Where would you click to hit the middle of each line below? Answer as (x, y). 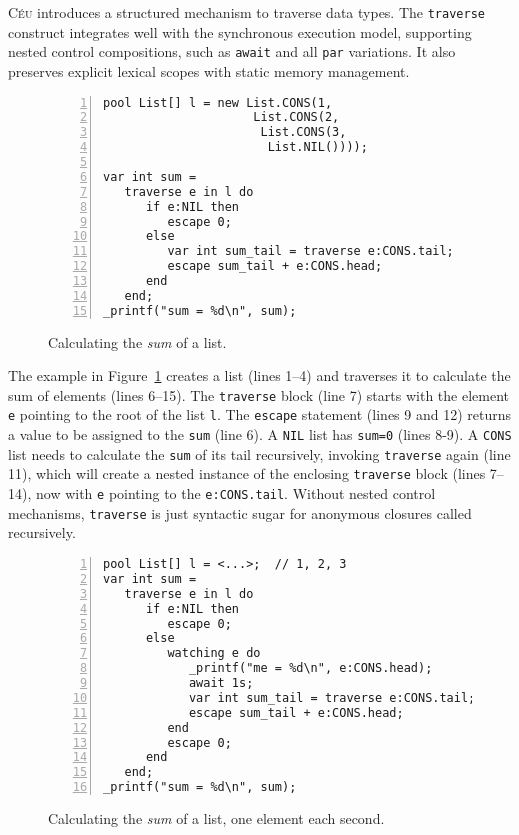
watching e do (214, 653)
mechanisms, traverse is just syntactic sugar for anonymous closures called (240, 512)
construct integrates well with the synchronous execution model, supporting (240, 31)
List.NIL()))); (317, 147)
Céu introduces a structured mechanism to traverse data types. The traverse (246, 12)
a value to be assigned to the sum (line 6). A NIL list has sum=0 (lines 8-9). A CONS (260, 434)
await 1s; (221, 683)
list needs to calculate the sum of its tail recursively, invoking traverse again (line (259, 453)
